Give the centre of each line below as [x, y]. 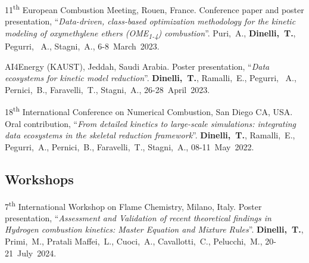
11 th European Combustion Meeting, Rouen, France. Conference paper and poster [154, 9]
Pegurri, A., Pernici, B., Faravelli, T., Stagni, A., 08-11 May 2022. [129, 146]
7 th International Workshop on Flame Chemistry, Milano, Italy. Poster [133, 205]
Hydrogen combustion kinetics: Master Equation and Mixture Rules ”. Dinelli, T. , [154, 229]
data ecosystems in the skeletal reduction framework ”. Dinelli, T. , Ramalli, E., [150, 135]
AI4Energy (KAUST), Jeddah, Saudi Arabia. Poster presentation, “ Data [137, 66]
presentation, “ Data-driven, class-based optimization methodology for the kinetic [150, 21]
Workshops [39, 179]
